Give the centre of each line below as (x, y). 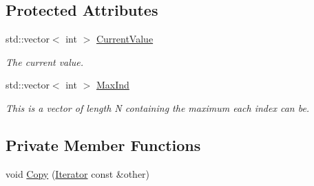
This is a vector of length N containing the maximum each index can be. (158, 107)
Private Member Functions (103, 144)
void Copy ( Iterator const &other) (78, 173)
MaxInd (113, 85)
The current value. (45, 61)
